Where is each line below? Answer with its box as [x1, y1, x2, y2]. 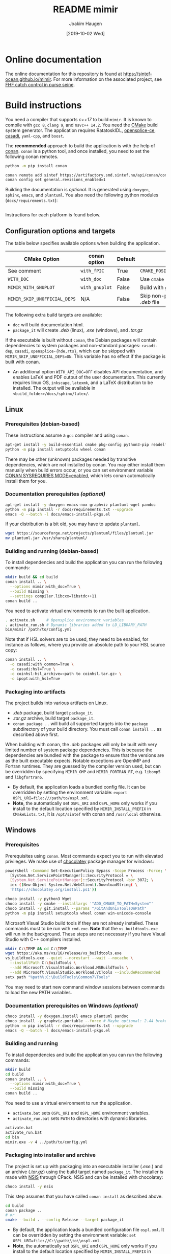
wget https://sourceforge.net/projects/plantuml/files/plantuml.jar [5, 531, 154, 536]
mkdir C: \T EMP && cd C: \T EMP [5, 946, 67, 951]
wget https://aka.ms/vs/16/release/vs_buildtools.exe [5, 951, 122, 956]
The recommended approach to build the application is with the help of [5, 142, 155, 149]
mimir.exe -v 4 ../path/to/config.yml [5, 1139, 88, 1145]
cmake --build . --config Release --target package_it [5, 1217, 124, 1223]
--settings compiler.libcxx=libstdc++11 [10, 593, 97, 599]
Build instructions [5, 99, 82, 111]
